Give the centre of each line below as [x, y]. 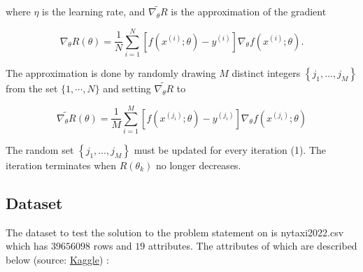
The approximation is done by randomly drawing [111, 72]
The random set [40, 149]
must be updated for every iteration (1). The [230, 149]
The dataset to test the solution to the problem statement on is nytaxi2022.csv [175, 232]
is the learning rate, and [94, 12]
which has [27, 246]
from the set [32, 88]
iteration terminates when [61, 165]
